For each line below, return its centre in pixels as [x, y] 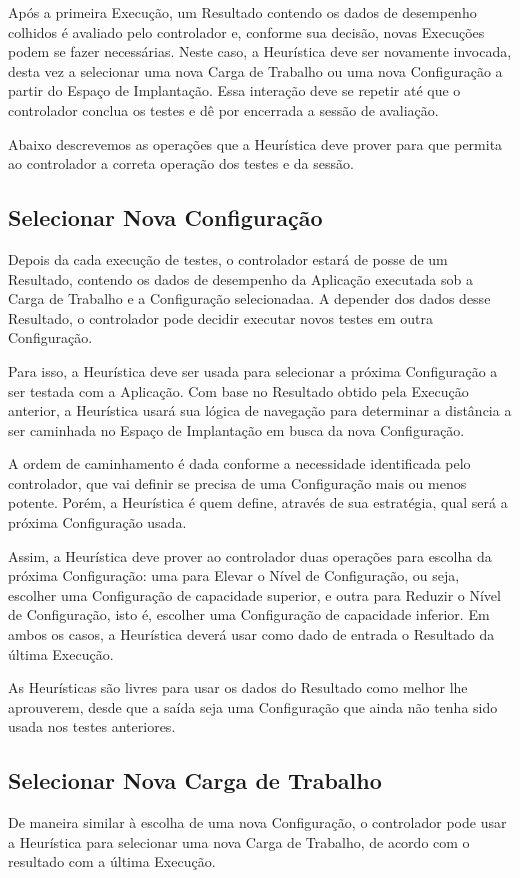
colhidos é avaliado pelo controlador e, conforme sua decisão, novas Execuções [246, 31]
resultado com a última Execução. [112, 861]
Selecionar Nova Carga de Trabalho [195, 780]
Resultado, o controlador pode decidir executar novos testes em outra [220, 317]
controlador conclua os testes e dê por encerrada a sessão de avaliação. [223, 109]
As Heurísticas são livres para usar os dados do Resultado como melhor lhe [238, 687]
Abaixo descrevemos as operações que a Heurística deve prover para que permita [255, 143]
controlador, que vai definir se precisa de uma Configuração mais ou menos [237, 482]
